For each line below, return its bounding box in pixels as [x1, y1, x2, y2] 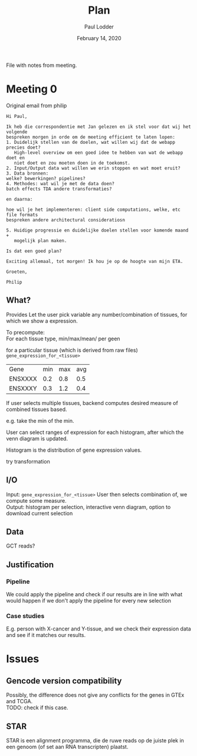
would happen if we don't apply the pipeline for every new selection [6, 597, 171, 604]
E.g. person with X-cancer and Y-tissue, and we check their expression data [6, 625, 192, 632]
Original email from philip [6, 102, 67, 109]
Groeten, [6, 269, 28, 275]
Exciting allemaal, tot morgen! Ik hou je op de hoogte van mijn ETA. [6, 258, 183, 264]
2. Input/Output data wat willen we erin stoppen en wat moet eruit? [6, 165, 181, 171]
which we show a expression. [6, 317, 78, 324]
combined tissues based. [6, 406, 67, 413]
